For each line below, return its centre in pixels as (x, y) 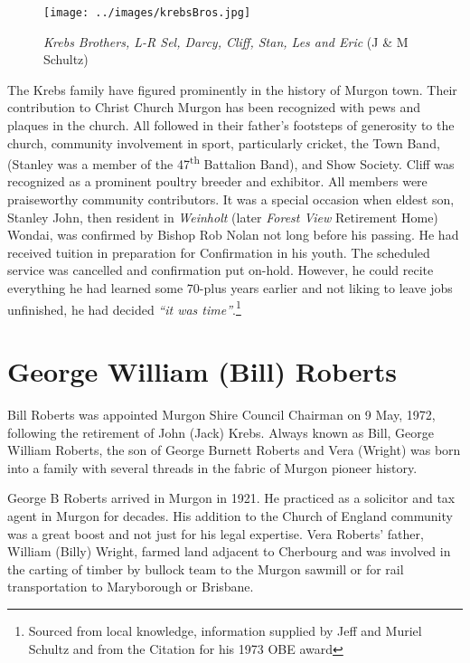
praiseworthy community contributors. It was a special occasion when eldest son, (231, 199)
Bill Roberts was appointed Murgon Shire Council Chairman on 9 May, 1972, (221, 414)
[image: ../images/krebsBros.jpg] (147, 13)
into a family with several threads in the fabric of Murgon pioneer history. (212, 467)
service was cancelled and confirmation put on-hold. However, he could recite (221, 270)
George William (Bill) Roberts (202, 371)
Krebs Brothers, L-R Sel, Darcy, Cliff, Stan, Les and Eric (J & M (226, 41)
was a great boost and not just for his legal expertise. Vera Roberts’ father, (216, 533)
